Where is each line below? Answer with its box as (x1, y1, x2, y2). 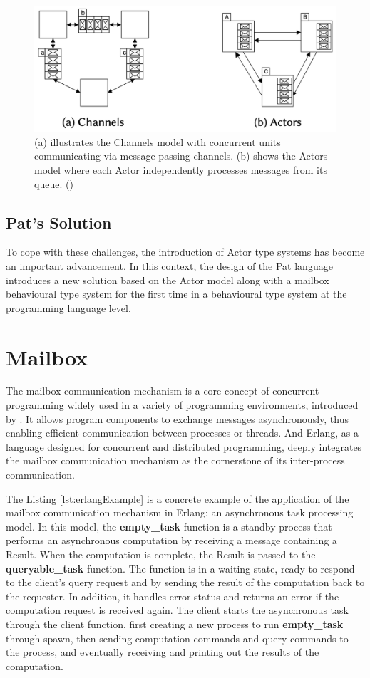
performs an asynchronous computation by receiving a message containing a (6, 533, 337, 548)
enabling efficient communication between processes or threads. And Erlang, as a (6, 425, 359, 440)
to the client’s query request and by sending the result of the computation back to (6, 575, 365, 590)
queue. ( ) (34, 176, 73, 191)
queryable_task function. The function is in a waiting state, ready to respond (6, 560, 355, 575)
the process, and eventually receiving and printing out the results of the (6, 645, 319, 659)
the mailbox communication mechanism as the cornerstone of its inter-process (6, 453, 345, 468)
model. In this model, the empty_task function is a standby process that (6, 518, 332, 533)
